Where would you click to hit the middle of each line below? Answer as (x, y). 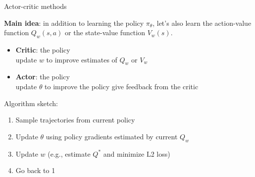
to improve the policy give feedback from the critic (122, 86)
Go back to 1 (35, 170)
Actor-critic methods (35, 6)
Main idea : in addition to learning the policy (74, 23)
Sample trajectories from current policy (75, 120)
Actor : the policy (43, 77)
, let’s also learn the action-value (202, 23)
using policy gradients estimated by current (112, 136)
